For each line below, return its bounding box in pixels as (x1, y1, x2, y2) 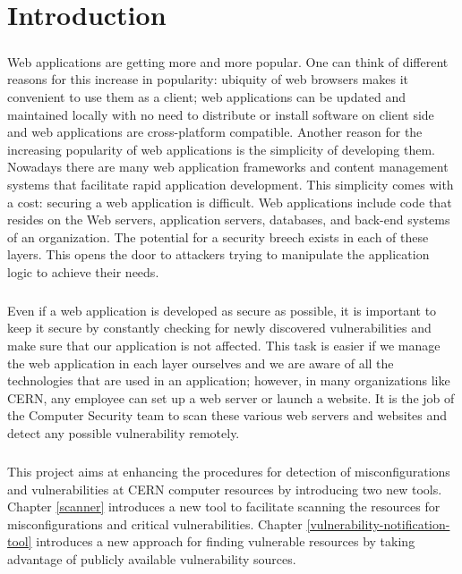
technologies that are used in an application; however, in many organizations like (7, 371, 450, 390)
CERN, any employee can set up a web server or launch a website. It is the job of (7, 388, 455, 407)
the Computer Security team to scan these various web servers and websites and (7, 406, 448, 425)
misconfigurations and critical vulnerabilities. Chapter (7, 514, 303, 533)
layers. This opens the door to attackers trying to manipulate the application (7, 245, 430, 264)
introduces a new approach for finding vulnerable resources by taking (36, 532, 415, 551)
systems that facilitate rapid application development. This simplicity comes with (7, 174, 454, 193)
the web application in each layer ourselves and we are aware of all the (7, 353, 394, 372)
